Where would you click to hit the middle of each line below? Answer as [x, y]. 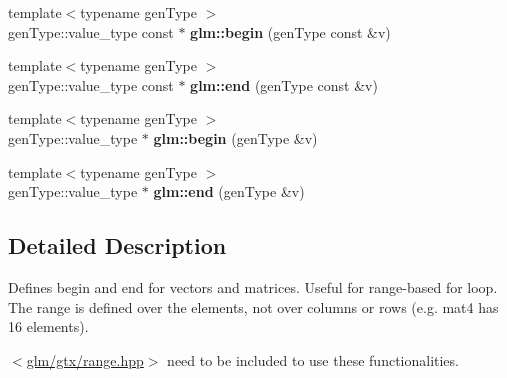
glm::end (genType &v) [229, 191]
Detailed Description [117, 245]
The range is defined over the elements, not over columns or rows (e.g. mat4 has [253, 306]
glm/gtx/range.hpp [85, 359]
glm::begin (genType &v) [235, 137]
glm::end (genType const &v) [284, 84]
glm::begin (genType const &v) [290, 31]
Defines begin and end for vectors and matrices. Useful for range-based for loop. [253, 286]
